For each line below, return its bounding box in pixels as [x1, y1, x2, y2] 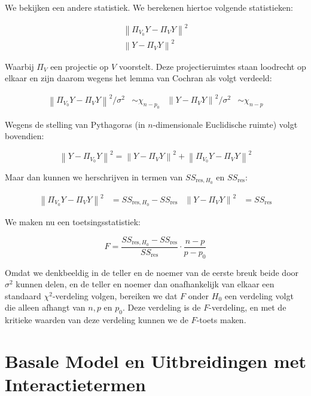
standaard [5, 289, 41, 302]
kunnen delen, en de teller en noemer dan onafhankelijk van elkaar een [16, 278, 275, 290]
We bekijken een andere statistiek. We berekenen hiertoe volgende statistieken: [5, 1, 293, 13]
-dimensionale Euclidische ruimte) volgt [153, 118, 298, 130]
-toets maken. [196, 314, 246, 326]
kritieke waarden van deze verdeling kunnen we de [5, 314, 188, 326]
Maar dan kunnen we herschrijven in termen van [5, 170, 183, 183]
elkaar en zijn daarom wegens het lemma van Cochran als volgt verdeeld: [5, 72, 272, 84]
